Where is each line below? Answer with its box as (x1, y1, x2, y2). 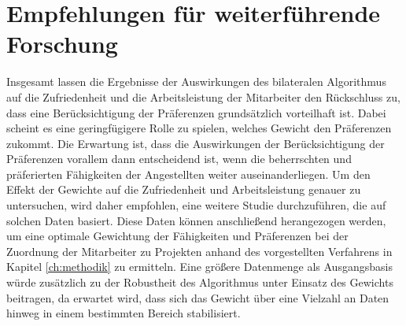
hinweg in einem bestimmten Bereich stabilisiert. (6, 305, 241, 321)
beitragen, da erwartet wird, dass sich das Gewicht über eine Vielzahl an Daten (6, 289, 389, 306)
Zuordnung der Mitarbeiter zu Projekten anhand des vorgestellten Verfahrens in (6, 243, 393, 259)
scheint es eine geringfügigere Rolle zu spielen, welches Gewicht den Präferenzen (6, 120, 392, 136)
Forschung (6, 28, 118, 60)
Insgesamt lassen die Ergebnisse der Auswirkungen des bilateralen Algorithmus (6, 73, 386, 90)
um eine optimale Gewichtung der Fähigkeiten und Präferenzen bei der (6, 228, 349, 244)
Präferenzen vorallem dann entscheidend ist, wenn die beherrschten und (6, 150, 352, 167)
